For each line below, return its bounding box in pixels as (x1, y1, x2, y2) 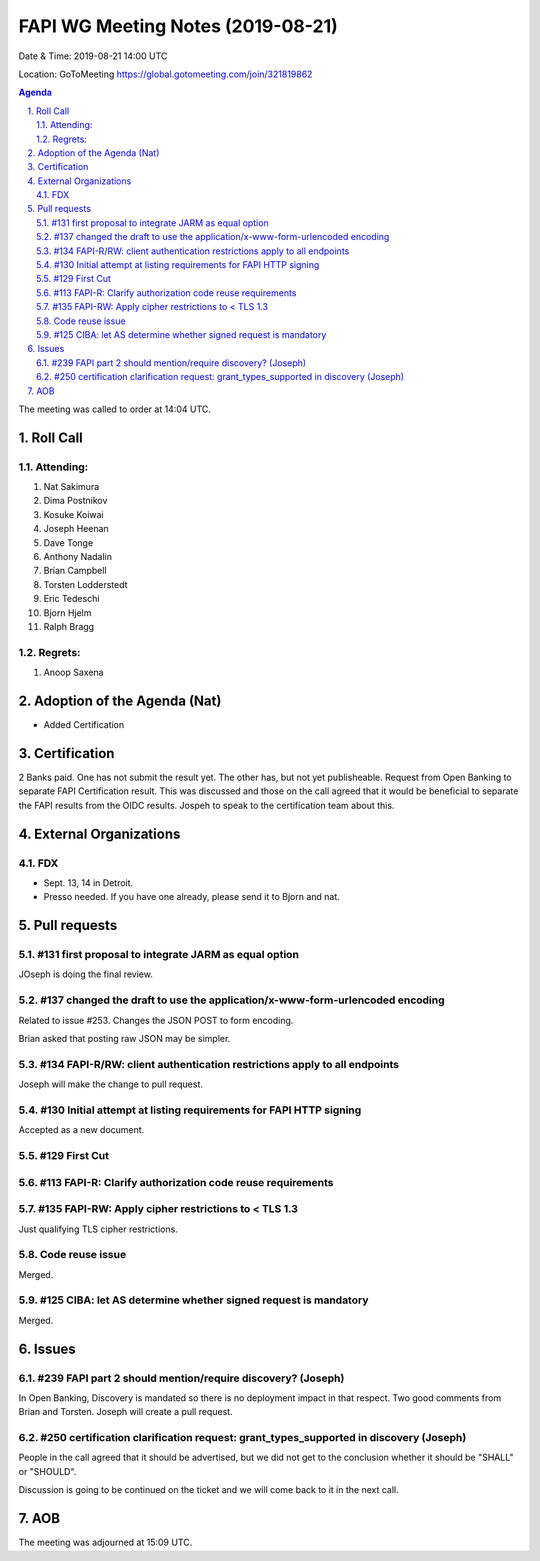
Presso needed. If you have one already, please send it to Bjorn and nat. (43, 891, 340, 903)
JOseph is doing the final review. (18, 968, 154, 980)
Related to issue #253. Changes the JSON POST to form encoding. (18, 1014, 294, 1026)
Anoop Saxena (43, 666, 104, 679)
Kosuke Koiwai (43, 508, 104, 520)
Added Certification (43, 719, 125, 731)
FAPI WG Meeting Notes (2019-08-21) (18, 15, 339, 37)
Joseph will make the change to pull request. (18, 1078, 204, 1090)
